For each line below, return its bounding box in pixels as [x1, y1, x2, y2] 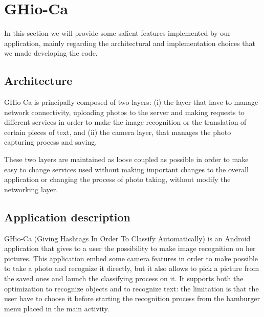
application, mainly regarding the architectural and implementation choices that [4, 37, 256, 48]
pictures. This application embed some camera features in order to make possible [4, 253, 258, 263]
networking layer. [4, 184, 58, 194]
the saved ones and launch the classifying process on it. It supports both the [4, 273, 244, 284]
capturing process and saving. [4, 137, 97, 147]
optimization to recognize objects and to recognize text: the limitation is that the [4, 283, 259, 293]
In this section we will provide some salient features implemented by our [4, 28, 231, 38]
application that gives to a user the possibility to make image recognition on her [4, 243, 256, 254]
